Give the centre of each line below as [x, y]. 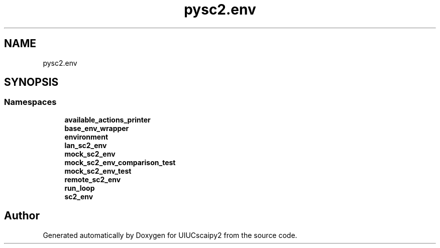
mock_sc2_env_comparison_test [120, 162]
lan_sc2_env [86, 145]
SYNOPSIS [31, 82]
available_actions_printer [107, 119]
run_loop [80, 188]
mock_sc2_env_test [98, 171]
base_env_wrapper [97, 128]
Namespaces [30, 102]
